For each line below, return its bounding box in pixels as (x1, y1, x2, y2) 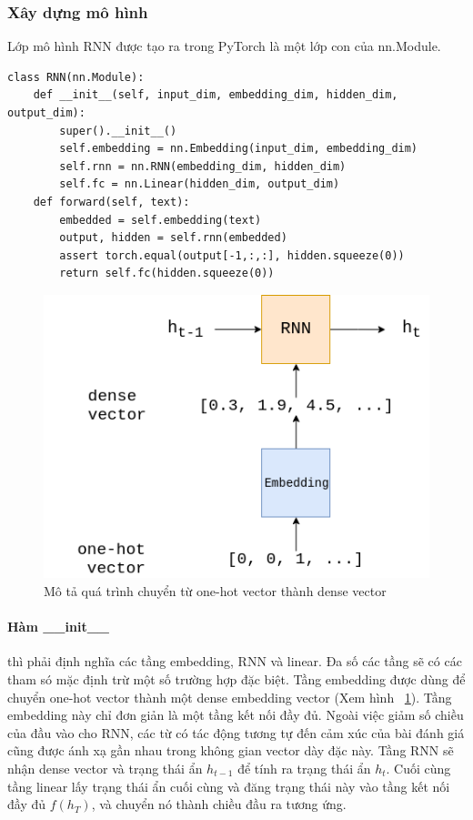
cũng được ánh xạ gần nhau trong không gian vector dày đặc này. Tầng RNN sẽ (7, 741, 454, 760)
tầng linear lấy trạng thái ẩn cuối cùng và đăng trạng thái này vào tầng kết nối (7, 776, 450, 795)
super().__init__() (59, 124, 177, 137)
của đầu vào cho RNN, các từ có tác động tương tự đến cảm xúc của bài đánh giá (7, 723, 465, 742)
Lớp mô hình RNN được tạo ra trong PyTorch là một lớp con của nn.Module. (7, 36, 441, 56)
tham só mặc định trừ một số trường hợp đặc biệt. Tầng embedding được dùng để (7, 669, 466, 688)
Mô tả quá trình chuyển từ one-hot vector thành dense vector (44, 581, 387, 600)
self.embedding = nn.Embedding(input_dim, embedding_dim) (59, 142, 418, 156)
